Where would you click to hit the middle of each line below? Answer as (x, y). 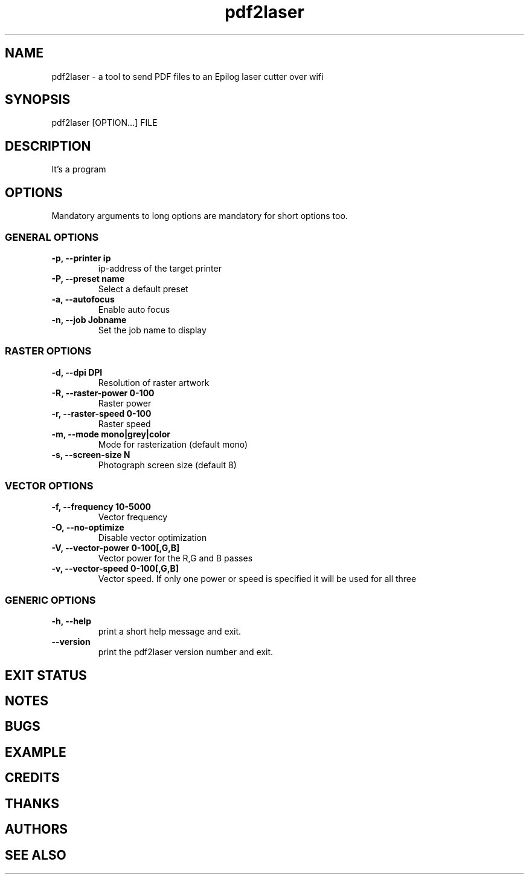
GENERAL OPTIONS (52, 237)
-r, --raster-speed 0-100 (101, 413)
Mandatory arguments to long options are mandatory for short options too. (200, 216)
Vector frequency (133, 517)
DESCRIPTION (48, 146)
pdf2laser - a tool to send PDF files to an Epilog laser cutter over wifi (188, 76)
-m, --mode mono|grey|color (111, 434)
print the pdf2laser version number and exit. (186, 652)
